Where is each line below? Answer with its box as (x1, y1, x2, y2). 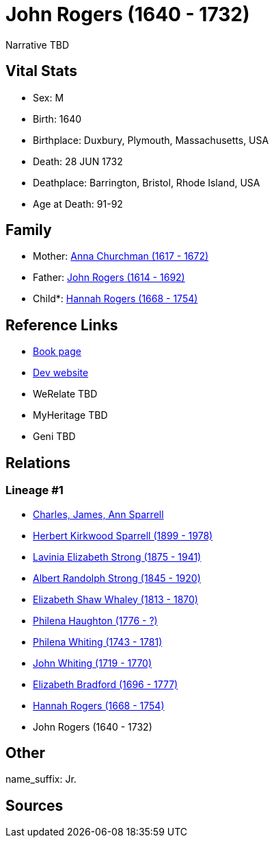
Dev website (33, 367, 89, 379)
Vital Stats (5, 62, 78, 80)
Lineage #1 (5, 483, 64, 498)
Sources (5, 796, 64, 814)
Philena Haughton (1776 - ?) (33, 614, 158, 626)
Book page (33, 345, 81, 358)
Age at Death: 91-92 (33, 197, 123, 210)
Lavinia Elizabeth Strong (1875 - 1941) (33, 550, 202, 563)
